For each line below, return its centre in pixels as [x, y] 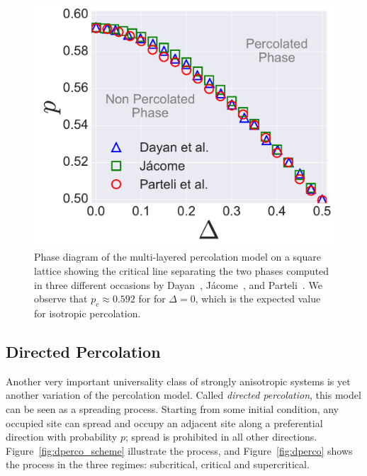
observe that [61, 299]
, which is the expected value [258, 299]
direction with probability [62, 437]
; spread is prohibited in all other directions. [221, 437]
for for [152, 299]
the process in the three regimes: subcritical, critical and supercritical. [158, 464]
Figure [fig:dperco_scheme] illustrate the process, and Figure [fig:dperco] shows [179, 450]
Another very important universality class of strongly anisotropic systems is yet [178, 381]
